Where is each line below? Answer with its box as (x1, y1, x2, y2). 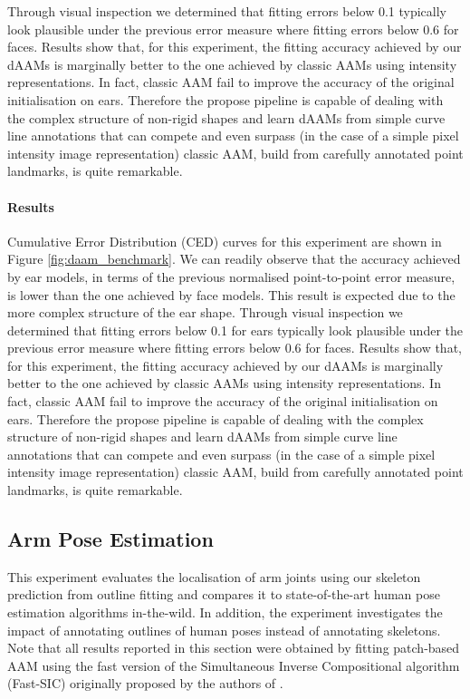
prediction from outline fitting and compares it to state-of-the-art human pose (7, 585, 440, 604)
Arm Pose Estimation (7, 525, 214, 553)
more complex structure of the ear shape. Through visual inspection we (7, 303, 403, 322)
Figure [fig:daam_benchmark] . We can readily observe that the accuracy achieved (7, 249, 461, 268)
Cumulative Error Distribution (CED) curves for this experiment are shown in (7, 231, 442, 250)
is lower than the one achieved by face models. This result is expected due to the (7, 285, 456, 304)
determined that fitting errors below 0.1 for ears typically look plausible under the (7, 320, 463, 339)
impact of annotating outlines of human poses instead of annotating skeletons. (7, 620, 441, 639)
